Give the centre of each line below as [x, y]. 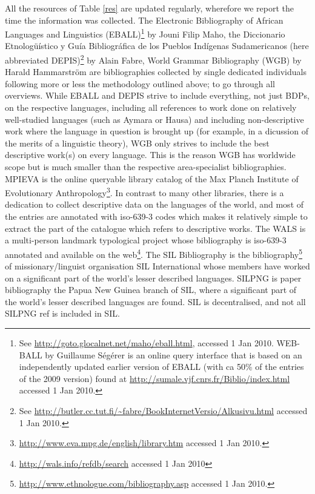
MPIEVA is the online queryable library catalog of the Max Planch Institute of [152, 178]
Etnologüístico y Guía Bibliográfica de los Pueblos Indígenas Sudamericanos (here [157, 46]
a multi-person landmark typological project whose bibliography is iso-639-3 [146, 240]
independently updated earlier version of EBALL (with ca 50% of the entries [161, 367]
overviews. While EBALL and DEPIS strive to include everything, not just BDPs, [157, 95]
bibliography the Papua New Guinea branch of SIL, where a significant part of [151, 290]
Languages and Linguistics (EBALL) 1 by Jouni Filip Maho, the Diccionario [145, 33]
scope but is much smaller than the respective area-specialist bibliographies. [146, 167]
